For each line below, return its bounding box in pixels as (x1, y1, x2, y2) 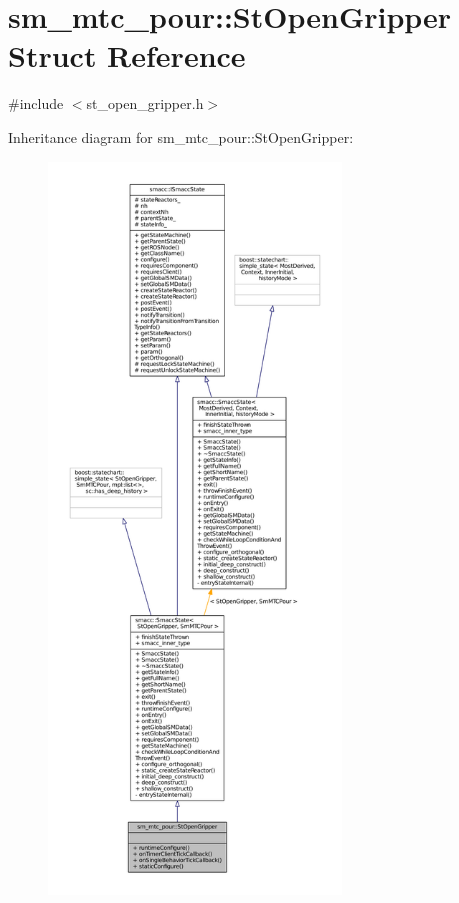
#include (8, 93, 64, 114)
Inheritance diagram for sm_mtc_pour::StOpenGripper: (8, 126, 354, 147)
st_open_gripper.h (86, 93, 204, 114)
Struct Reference (8, 35, 246, 76)
